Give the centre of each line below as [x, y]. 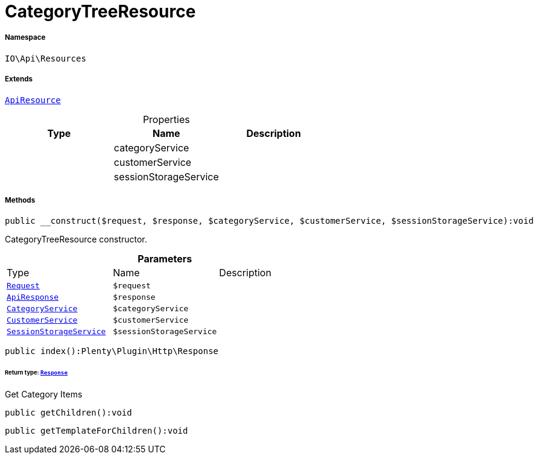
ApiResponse [33, 297]
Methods [20, 200]
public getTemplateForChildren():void [97, 431]
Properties [166, 119]
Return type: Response [36, 373]
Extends [19, 79]
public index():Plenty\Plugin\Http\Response [112, 351]
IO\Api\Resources [46, 58]
